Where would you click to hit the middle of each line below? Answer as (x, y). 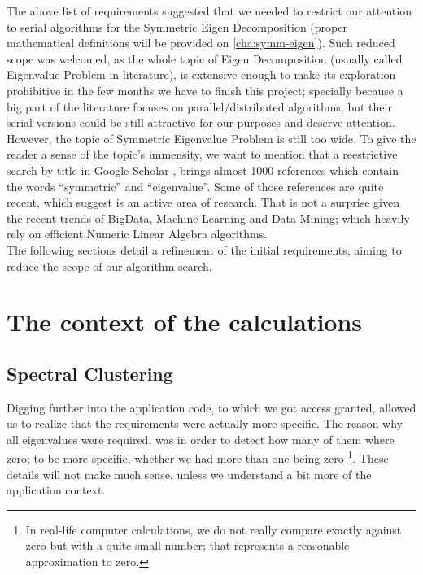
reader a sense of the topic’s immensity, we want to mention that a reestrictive (202, 154)
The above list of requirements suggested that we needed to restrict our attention (209, 11)
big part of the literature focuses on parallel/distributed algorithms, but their (199, 106)
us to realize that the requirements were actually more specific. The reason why (205, 423)
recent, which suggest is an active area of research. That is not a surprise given (203, 202)
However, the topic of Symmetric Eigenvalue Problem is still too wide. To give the (211, 138)
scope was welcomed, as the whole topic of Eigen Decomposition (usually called (205, 58)
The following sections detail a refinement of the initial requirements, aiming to (204, 249)
